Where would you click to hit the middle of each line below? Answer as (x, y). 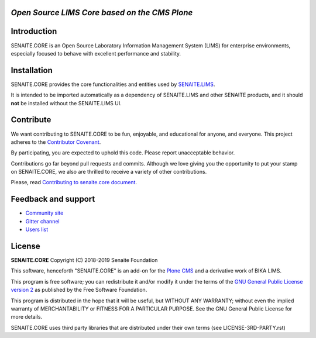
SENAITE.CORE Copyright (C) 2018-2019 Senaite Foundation (84, 260)
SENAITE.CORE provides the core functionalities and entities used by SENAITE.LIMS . (113, 84)
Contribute (31, 120)
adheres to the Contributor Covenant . (56, 142)
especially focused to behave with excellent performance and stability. (96, 53)
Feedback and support (53, 199)
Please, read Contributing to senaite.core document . (74, 182)
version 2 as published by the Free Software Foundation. (79, 290)
